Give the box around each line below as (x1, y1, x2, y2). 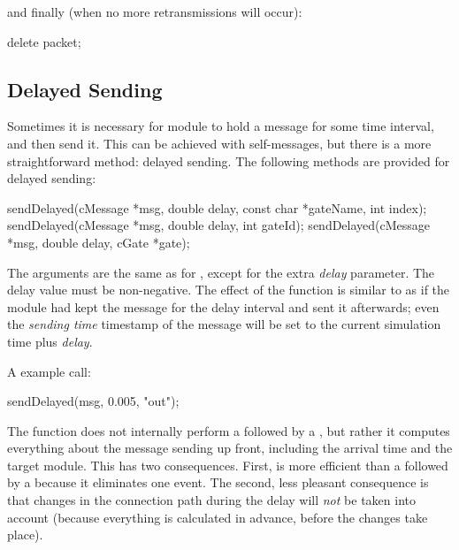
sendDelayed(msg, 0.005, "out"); (7, 392, 180, 410)
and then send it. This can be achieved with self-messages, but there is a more (7, 134, 432, 152)
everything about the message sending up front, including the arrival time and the (7, 439, 453, 457)
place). (7, 525, 43, 544)
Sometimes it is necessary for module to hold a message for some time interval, (7, 117, 434, 135)
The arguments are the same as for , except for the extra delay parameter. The (7, 263, 435, 281)
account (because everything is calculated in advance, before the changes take (7, 508, 428, 526)
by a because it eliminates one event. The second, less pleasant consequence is (7, 473, 429, 492)
